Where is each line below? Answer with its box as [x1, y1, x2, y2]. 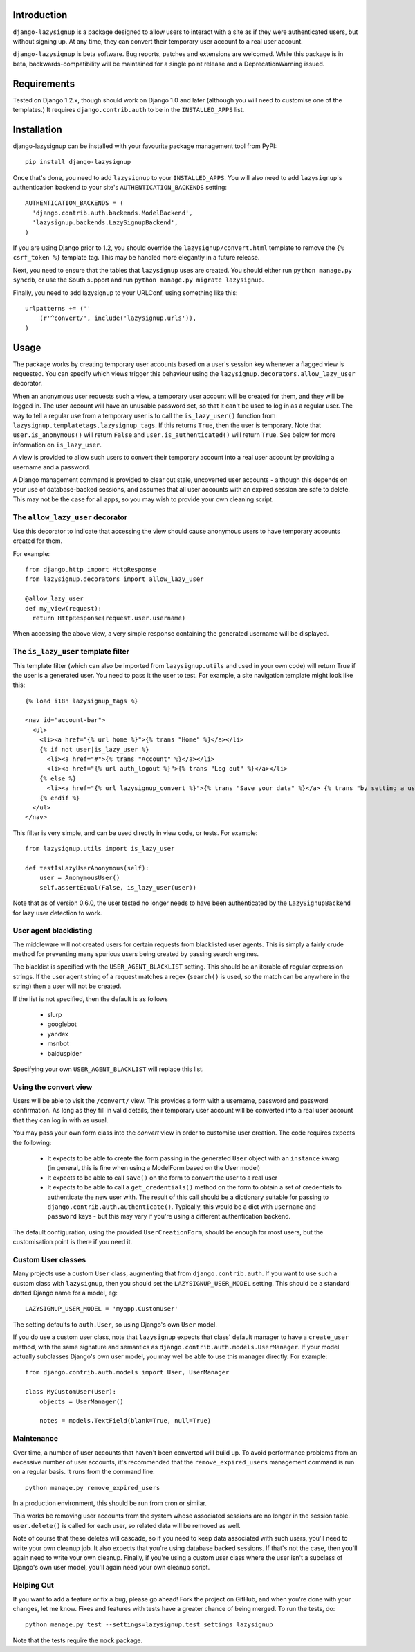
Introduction [12, 9, 68, 21]
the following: [12, 1138, 52, 1147]
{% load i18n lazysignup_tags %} [25, 697, 138, 705]
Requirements [12, 78, 75, 89]
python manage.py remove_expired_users [25, 1484, 160, 1491]
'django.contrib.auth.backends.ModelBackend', [32, 208, 193, 217]
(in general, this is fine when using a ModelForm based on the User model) [47, 1164, 261, 1172]
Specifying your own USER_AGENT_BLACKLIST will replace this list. [12, 1065, 204, 1073]
